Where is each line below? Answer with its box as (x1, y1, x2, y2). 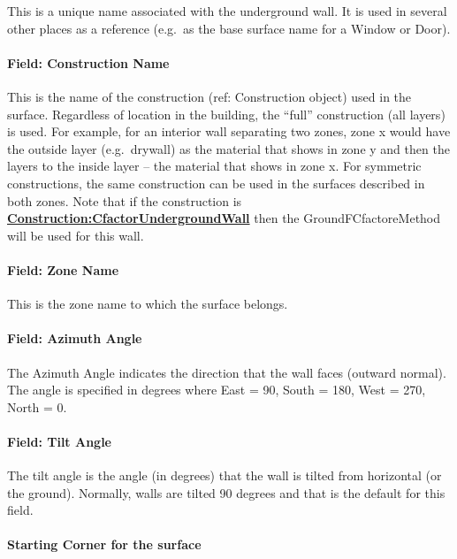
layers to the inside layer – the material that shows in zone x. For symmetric (7, 157, 422, 175)
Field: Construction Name (7, 53, 170, 72)
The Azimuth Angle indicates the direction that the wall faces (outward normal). (7, 363, 446, 381)
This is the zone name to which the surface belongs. (7, 295, 288, 313)
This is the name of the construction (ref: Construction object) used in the (7, 87, 412, 105)
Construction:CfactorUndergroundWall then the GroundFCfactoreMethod (7, 209, 441, 227)
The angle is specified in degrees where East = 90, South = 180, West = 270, (7, 380, 426, 399)
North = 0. (7, 397, 67, 416)
